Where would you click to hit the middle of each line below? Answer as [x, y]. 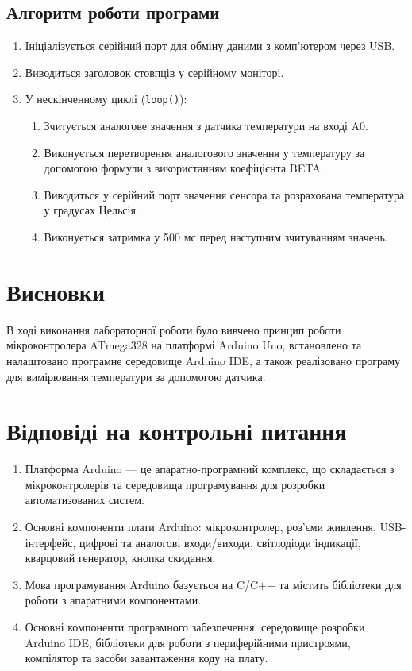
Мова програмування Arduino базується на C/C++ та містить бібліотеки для [213, 584]
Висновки [56, 291]
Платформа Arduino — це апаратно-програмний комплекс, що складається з [210, 469]
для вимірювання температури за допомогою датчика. [136, 376]
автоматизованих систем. [85, 500]
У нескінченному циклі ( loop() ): [106, 99]
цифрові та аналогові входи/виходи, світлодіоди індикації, [220, 542]
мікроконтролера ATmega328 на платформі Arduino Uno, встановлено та [184, 345]
